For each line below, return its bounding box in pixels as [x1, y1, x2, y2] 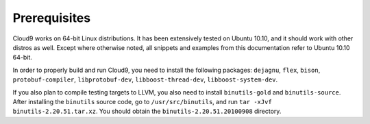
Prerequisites [12, 10, 91, 25]
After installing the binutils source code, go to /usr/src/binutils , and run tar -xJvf [12, 97, 272, 106]
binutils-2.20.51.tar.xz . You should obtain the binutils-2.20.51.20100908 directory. [12, 107, 282, 116]
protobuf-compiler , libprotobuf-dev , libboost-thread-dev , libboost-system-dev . [12, 75, 278, 84]
